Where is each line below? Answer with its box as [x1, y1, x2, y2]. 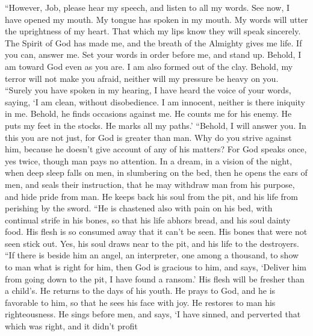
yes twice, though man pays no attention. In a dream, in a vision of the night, [5, 154, 293, 167]
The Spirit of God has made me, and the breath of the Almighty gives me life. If [5, 36, 302, 49]
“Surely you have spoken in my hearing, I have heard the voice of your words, [5, 84, 291, 96]
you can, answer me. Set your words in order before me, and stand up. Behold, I [5, 48, 302, 61]
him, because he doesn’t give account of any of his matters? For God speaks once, [5, 143, 307, 155]
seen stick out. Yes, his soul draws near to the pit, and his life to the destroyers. [5, 237, 299, 249]
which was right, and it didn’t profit [5, 320, 138, 332]
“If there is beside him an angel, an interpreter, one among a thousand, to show [5, 249, 299, 261]
